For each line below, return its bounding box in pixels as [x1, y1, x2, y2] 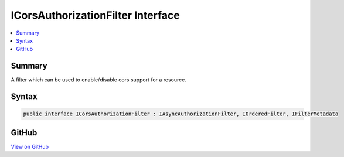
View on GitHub [11, 143, 49, 150]
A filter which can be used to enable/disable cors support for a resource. [11, 76, 187, 83]
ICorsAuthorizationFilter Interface [11, 9, 180, 22]
